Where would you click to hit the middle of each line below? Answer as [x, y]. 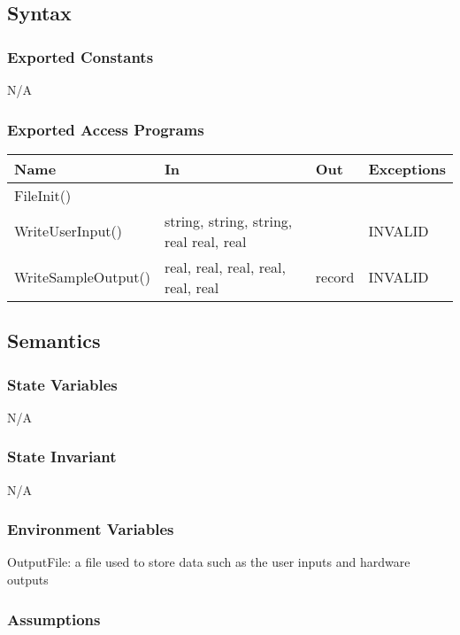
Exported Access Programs [106, 129]
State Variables [62, 384]
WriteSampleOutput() [82, 277]
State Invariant [62, 457]
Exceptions [407, 168]
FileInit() [43, 195]
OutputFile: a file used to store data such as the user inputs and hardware [209, 562]
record [335, 277]
